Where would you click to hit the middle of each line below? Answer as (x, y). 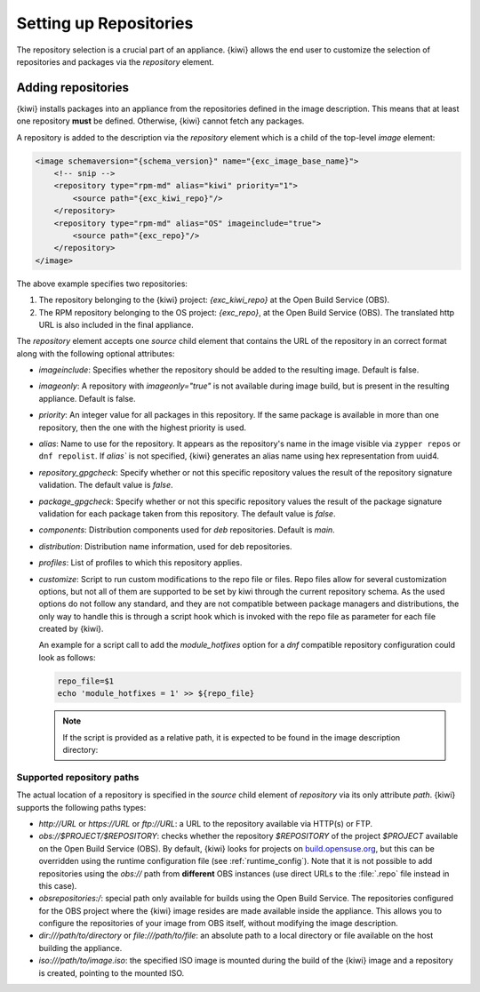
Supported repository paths (78, 777)
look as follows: (67, 657)
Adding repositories (72, 88)
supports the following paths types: (81, 807)
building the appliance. (80, 948)
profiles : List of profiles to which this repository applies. (140, 563)
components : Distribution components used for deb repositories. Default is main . (187, 530)
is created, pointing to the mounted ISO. (112, 972)
